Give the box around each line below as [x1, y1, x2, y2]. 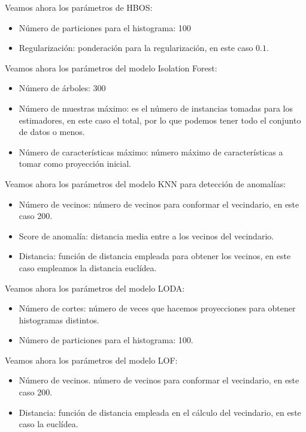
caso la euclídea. [19, 418, 78, 430]
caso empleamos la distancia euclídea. [19, 261, 157, 274]
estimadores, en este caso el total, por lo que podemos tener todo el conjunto [19, 113, 301, 126]
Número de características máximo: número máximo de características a [19, 145, 283, 158]
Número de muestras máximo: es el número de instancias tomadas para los [19, 101, 293, 114]
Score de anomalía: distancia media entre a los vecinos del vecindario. [19, 229, 274, 242]
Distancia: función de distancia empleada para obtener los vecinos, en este [19, 250, 291, 262]
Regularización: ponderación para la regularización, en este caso [19, 41, 253, 54]
